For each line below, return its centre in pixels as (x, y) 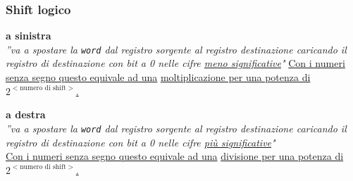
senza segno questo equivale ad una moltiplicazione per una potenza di (158, 77)
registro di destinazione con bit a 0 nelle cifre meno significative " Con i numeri (175, 63)
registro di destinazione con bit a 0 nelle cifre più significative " (141, 142)
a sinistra (29, 36)
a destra (26, 114)
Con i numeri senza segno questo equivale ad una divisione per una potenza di (175, 156)
